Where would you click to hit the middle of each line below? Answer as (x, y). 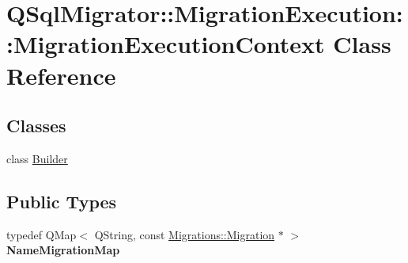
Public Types (62, 201)
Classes (36, 126)
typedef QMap (42, 234)
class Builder (37, 158)
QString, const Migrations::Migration (185, 234)
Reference (61, 75)
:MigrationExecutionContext (166, 44)
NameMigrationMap (63, 250)
